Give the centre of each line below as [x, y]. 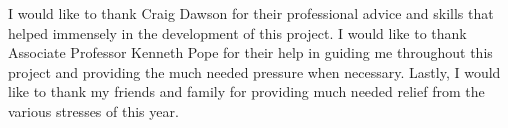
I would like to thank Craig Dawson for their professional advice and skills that [251, 13]
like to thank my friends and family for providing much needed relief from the [246, 91]
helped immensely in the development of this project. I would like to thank [237, 32]
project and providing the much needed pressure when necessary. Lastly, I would [254, 71]
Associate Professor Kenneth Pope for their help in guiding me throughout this [250, 52]
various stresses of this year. [93, 110]
